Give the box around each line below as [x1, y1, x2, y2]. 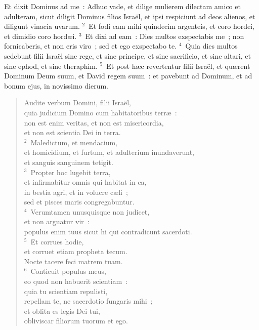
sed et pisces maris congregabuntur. [24, 196, 135, 207]
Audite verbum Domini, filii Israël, [24, 97, 131, 108]
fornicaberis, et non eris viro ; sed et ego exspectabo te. [4, 40, 177, 51]
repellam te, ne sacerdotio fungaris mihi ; [24, 296, 153, 306]
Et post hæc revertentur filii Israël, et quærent [106, 60, 250, 71]
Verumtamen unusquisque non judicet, [30, 206, 150, 217]
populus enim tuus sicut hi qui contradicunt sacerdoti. [24, 226, 192, 237]
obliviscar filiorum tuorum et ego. [24, 315, 128, 326]
